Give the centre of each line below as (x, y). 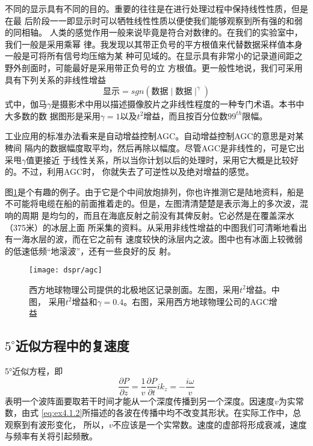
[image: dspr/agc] (66, 270)
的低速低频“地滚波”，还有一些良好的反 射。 (90, 250)
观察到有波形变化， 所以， (57, 424)
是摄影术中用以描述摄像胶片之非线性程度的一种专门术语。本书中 (178, 104)
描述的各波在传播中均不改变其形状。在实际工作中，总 (196, 413)
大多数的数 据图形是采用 (53, 115)
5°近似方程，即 (34, 370)
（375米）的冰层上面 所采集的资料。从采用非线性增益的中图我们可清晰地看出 (156, 227)
